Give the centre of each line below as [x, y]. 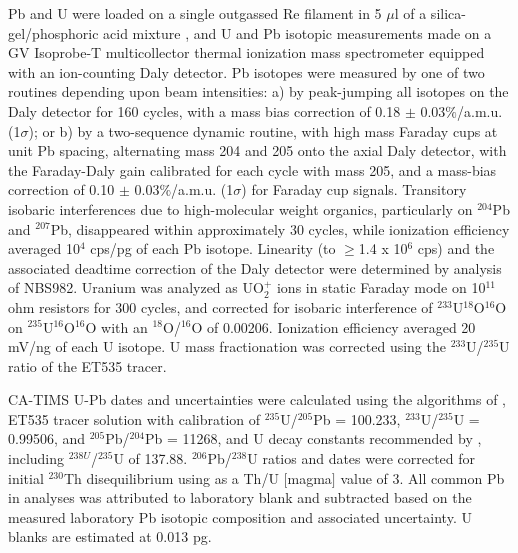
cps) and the [456, 248]
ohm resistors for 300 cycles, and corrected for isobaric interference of [220, 306]
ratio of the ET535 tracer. [87, 365]
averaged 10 [44, 248]
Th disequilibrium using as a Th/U [171, 477]
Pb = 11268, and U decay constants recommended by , [313, 438]
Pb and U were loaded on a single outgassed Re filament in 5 [195, 13]
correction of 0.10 [61, 189]
